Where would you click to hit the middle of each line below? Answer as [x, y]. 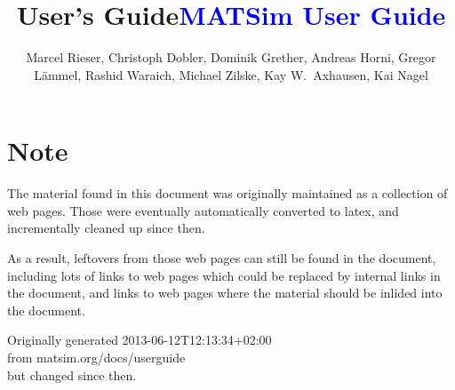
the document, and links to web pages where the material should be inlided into [225, 293]
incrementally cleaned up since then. [106, 228]
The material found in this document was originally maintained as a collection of [227, 193]
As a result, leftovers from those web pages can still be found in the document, [222, 258]
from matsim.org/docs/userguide [96, 357]
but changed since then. [72, 374]
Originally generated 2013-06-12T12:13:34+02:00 [140, 340]
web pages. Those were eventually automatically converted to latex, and [203, 210]
